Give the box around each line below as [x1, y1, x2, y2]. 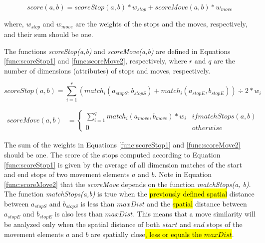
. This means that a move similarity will [133, 208, 256, 219]
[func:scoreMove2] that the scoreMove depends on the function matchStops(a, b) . [4, 178, 251, 189]
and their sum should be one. [4, 28, 93, 39]
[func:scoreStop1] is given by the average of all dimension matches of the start [4, 159, 242, 169]
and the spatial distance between [147, 198, 247, 208]
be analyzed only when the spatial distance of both [4, 218, 160, 229]
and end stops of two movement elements [4, 169, 130, 179]
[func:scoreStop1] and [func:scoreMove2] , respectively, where [4, 55, 187, 66]
